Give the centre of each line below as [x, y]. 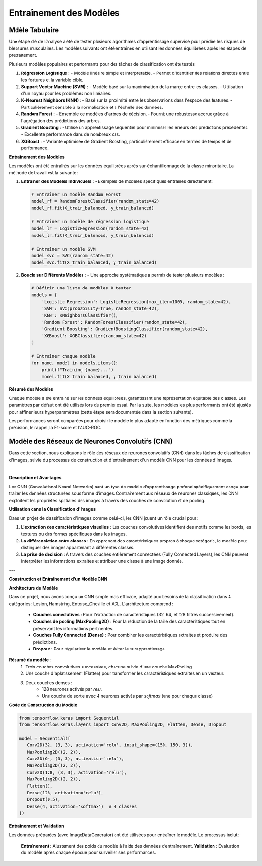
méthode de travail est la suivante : [44, 173]
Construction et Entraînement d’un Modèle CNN [58, 579]
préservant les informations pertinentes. [73, 628]
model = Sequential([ [45, 738]
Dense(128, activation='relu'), [65, 793]
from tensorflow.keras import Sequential [69, 718]
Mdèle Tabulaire [34, 30]
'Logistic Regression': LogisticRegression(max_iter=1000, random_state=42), [136, 302]
